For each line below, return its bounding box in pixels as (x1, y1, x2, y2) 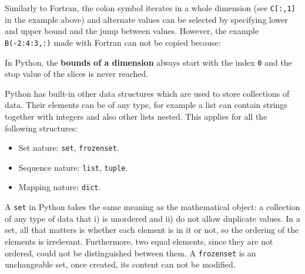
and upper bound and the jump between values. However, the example (5, 25, 259, 37)
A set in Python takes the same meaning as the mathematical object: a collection (5, 201, 300, 213)
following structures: (5, 121, 78, 134)
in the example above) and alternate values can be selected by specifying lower (5, 13, 288, 25)
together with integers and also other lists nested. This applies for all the (5, 110, 267, 122)
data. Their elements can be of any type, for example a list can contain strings (5, 99, 287, 111)
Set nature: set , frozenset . (18, 141, 119, 154)
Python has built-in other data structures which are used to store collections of (5, 87, 290, 99)
